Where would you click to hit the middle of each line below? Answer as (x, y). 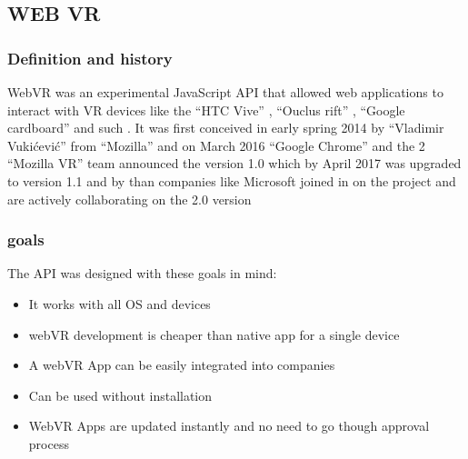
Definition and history (90, 58)
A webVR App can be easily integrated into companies (182, 365)
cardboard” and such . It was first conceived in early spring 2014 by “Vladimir (226, 128)
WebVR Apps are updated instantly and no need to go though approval (229, 426)
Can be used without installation (120, 395)
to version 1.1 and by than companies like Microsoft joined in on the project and (232, 180)
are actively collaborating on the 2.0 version (129, 199)
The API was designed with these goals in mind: (142, 273)
